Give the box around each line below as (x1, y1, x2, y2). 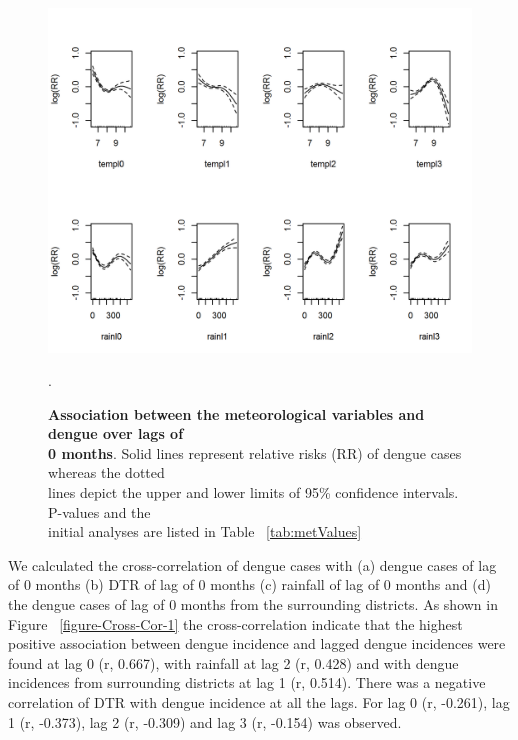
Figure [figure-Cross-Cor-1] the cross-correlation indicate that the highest (8, 613, 463, 634)
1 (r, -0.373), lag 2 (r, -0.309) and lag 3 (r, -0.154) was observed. (8, 711, 402, 732)
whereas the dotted (48, 462, 165, 483)
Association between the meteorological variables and (48, 403, 425, 424)
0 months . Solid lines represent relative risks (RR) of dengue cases (48, 442, 462, 463)
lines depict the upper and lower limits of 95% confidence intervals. (48, 482, 459, 503)
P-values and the (48, 501, 151, 522)
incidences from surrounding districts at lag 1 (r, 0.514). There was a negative (8, 672, 486, 693)
